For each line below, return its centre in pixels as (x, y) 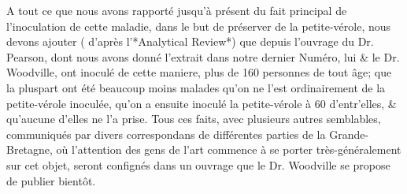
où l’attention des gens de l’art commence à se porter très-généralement (229, 149)
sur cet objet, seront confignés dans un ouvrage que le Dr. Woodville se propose (198, 164)
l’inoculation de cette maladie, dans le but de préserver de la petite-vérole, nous (199, 26)
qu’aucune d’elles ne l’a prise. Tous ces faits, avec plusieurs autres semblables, (194, 119)
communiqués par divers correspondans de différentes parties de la (166, 134)
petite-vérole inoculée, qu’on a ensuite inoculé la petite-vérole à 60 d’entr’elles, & (202, 103)
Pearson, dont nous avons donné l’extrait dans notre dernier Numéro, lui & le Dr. (203, 56)
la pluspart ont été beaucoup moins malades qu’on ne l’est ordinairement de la (196, 87)
